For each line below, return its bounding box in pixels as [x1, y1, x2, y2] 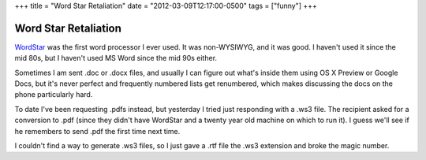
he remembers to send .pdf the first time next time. [14, 126, 181, 136]
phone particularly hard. [14, 90, 93, 99]
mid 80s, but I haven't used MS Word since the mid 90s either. [14, 54, 217, 63]
